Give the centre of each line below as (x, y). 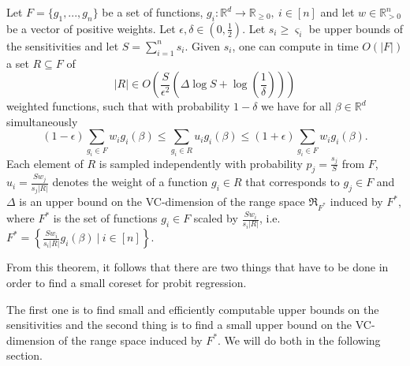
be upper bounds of (356, 28)
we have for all (296, 106)
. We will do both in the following (299, 340)
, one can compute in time (295, 45)
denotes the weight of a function (130, 182)
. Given (202, 45)
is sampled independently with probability (201, 163)
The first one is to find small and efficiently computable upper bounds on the (193, 309)
